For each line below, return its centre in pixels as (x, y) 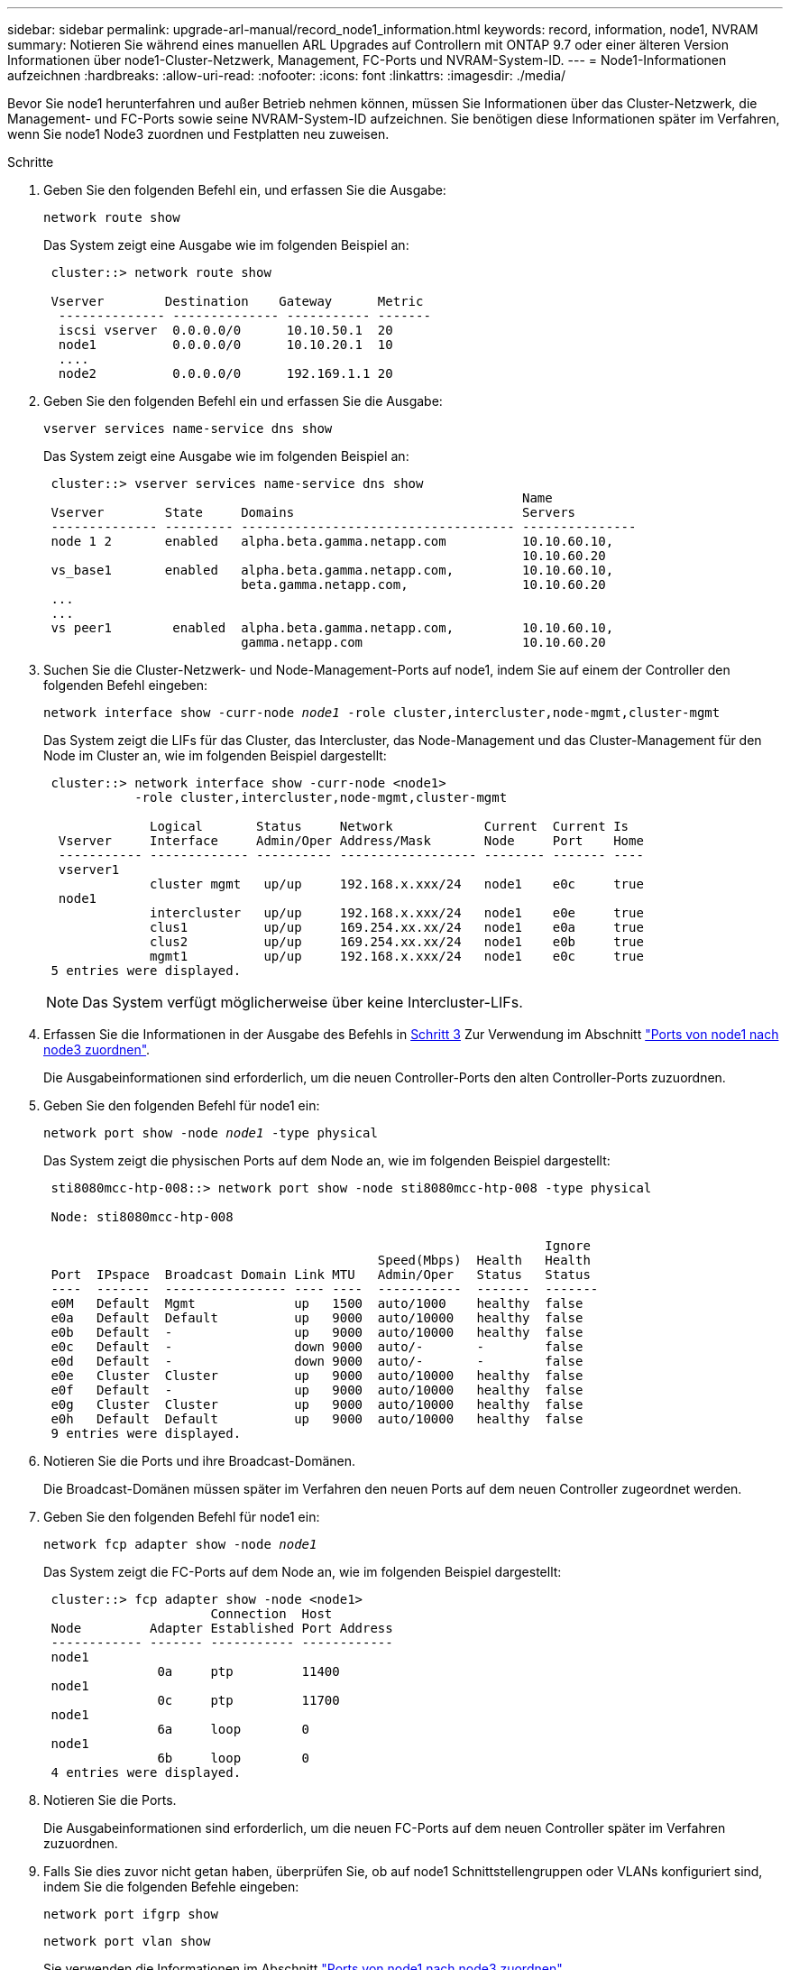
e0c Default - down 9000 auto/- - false (317, 1347)
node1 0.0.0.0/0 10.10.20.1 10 (225, 345)
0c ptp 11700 (248, 1700)
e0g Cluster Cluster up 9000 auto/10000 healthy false (317, 1404)
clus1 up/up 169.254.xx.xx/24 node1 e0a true (397, 927)
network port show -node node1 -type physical (211, 1133)
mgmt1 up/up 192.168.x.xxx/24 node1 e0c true (397, 956)
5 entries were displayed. (146, 971)
